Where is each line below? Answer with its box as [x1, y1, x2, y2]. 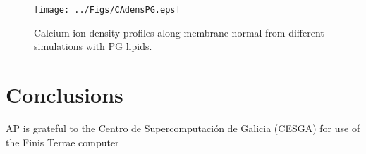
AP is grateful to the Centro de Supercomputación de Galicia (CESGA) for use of [6, 120, 360, 135]
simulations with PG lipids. [34, 39, 152, 53]
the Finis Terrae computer [6, 134, 119, 149]
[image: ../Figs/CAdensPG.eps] [34, 5, 181, 15]
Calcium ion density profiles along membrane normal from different [34, 25, 324, 39]
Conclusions [6, 80, 123, 109]
